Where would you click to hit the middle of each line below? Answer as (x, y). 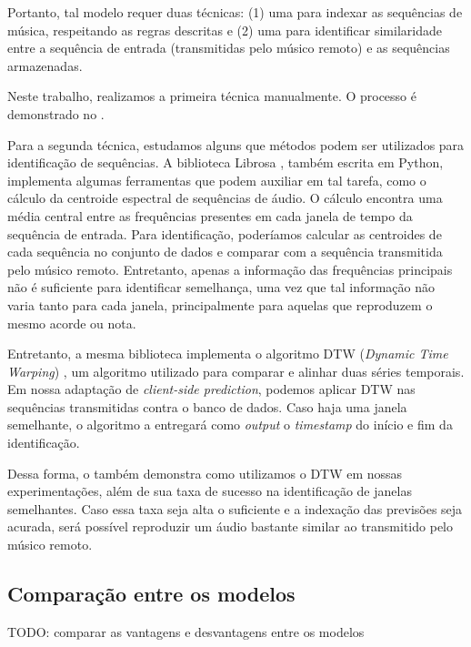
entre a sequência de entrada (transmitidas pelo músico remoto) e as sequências (229, 48)
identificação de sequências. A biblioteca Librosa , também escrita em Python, (225, 162)
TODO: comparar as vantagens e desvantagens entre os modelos (186, 631)
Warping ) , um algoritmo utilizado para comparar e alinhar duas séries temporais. (236, 371)
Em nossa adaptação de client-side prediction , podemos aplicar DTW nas (211, 389)
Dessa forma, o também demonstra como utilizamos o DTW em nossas (205, 473)
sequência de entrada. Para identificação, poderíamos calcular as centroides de (225, 233)
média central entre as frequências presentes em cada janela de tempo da (210, 215)
